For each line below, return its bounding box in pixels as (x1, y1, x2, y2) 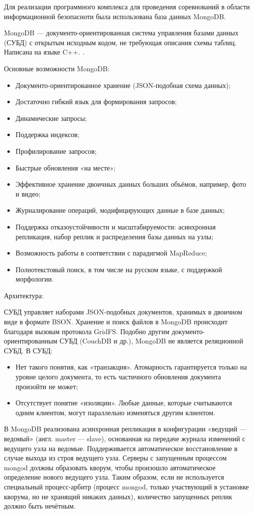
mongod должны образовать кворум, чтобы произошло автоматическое (4, 462, 216, 472)
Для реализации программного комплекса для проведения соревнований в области (4, 1, 250, 11)
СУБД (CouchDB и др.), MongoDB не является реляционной (59, 336, 243, 346)
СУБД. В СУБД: (4, 345, 53, 355)
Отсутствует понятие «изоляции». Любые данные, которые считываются (15, 398, 232, 408)
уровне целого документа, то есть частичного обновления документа (15, 371, 221, 382)
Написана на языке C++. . (4, 47, 85, 57)
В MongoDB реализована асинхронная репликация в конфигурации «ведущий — (4, 424, 247, 434)
